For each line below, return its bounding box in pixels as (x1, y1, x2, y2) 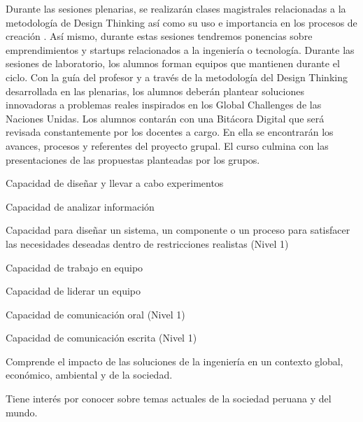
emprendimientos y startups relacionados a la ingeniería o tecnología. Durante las (6, 42, 355, 57)
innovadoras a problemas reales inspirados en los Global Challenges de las (6, 97, 322, 112)
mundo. (6, 405, 38, 419)
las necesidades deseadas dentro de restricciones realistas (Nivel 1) (6, 236, 289, 251)
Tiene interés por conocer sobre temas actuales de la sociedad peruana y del (6, 391, 332, 406)
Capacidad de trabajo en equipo (6, 260, 143, 274)
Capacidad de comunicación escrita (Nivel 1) (6, 330, 197, 345)
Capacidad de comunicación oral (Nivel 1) (6, 307, 185, 321)
